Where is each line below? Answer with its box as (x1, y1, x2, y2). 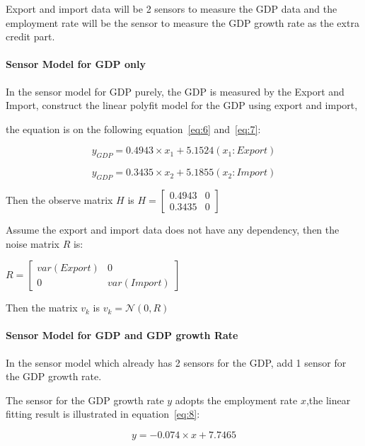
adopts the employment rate (175, 392, 298, 407)
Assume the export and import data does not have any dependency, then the (6, 222, 340, 236)
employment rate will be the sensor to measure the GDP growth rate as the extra (6, 15, 359, 30)
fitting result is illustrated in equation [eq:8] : (6, 406, 200, 421)
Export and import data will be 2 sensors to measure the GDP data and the (6, 1, 337, 16)
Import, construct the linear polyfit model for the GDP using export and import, (6, 98, 358, 113)
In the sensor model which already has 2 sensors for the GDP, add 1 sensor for (6, 355, 347, 370)
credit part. (6, 29, 55, 44)
